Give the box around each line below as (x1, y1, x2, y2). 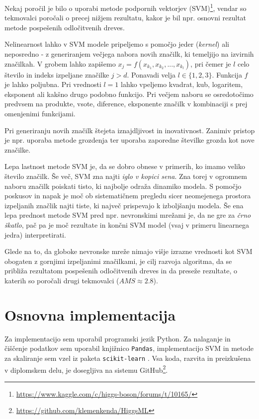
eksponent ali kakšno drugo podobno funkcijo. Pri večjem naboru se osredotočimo (4, 88, 254, 99)
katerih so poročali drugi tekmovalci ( (4, 275, 119, 285)
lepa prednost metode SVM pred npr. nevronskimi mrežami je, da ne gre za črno (4, 210, 251, 220)
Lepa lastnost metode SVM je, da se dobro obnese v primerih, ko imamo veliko (4, 161, 245, 171)
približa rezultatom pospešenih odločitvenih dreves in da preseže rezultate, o (4, 265, 237, 276)
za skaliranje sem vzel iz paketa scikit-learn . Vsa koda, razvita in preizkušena (4, 352, 251, 363)
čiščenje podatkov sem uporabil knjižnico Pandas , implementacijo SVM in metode (4, 343, 254, 353)
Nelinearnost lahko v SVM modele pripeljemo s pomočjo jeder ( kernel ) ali (4, 39, 229, 49)
